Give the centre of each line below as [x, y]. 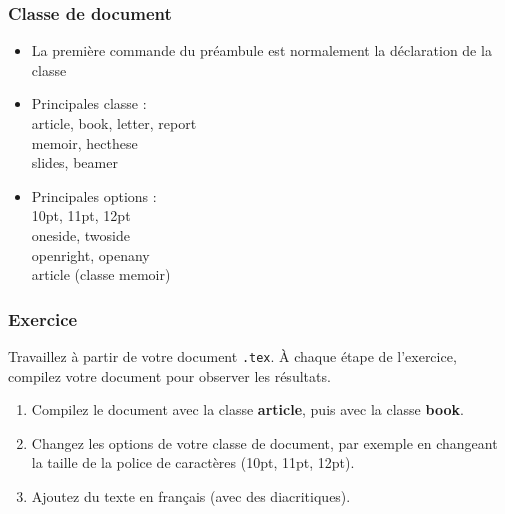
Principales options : [94, 195]
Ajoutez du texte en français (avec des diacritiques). [191, 496]
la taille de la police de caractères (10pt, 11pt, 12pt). [193, 462]
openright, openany [90, 254]
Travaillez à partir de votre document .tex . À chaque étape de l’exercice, [232, 355]
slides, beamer [74, 162]
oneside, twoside [80, 234]
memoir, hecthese [84, 142]
